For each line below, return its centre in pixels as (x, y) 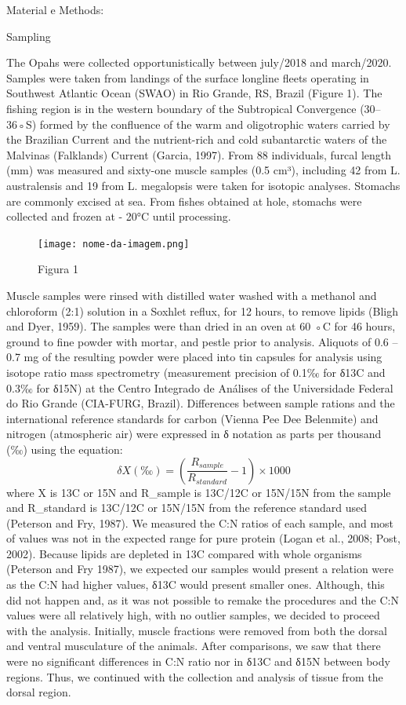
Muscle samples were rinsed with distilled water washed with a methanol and (192, 295)
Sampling (29, 36)
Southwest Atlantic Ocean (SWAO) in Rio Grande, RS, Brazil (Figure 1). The (194, 93)
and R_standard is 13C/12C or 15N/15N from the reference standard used (187, 508)
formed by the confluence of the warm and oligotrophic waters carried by (215, 124)
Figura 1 (58, 269)
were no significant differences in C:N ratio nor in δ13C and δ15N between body (198, 661)
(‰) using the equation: (65, 449)
